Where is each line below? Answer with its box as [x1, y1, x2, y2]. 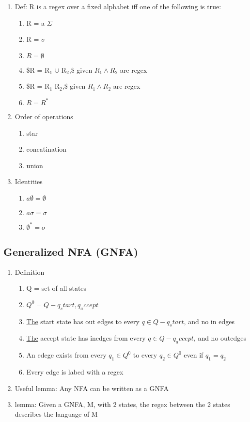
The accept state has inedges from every [26, 333, 146, 343]
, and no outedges [193, 333, 247, 343]
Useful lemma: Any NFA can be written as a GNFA [15, 383, 169, 393]
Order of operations [15, 111, 73, 121]
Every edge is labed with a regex [26, 367, 124, 377]
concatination [26, 144, 67, 154]
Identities [15, 176, 43, 187]
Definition [15, 266, 45, 277]
